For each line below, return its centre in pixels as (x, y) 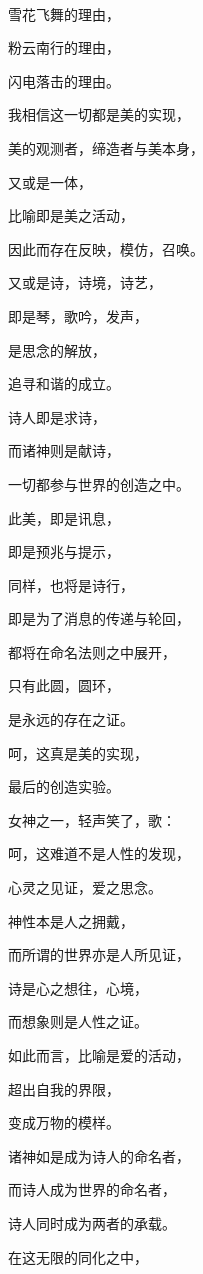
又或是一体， (50, 181)
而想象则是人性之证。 (78, 1021)
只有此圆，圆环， (64, 685)
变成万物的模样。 (64, 1122)
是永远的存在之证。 (71, 719)
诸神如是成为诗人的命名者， (99, 1155)
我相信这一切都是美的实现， (99, 114)
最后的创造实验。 (64, 786)
